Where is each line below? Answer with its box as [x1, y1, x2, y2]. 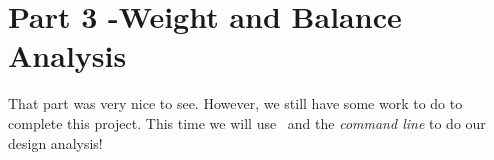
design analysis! [8, 132, 103, 153]
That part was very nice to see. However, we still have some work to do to [8, 93, 463, 114]
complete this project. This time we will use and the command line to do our [8, 112, 486, 133]
